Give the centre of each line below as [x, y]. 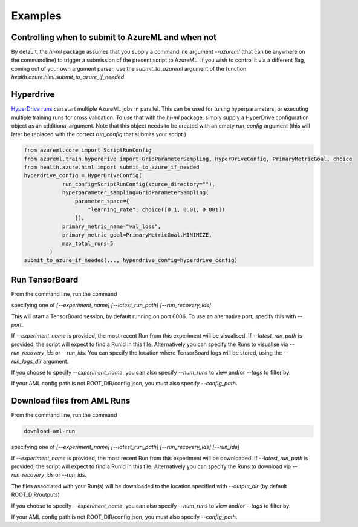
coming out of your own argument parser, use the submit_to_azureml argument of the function [129, 68]
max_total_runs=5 [88, 243]
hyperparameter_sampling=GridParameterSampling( [135, 193]
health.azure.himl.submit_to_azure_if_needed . [69, 77]
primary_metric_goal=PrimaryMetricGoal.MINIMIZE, [137, 235]
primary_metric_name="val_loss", [112, 226]
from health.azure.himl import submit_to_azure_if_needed [112, 167]
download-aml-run [50, 431]
